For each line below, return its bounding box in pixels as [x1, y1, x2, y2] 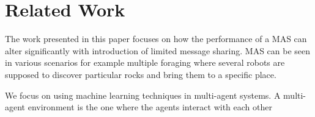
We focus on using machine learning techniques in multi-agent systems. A [5, 88, 281, 101]
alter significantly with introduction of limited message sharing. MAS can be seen [5, 44, 311, 57]
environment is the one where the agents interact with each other [28, 101, 272, 113]
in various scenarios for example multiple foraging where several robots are [5, 56, 285, 69]
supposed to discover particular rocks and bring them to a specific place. [5, 68, 276, 80]
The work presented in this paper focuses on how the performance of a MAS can [5, 32, 307, 45]
